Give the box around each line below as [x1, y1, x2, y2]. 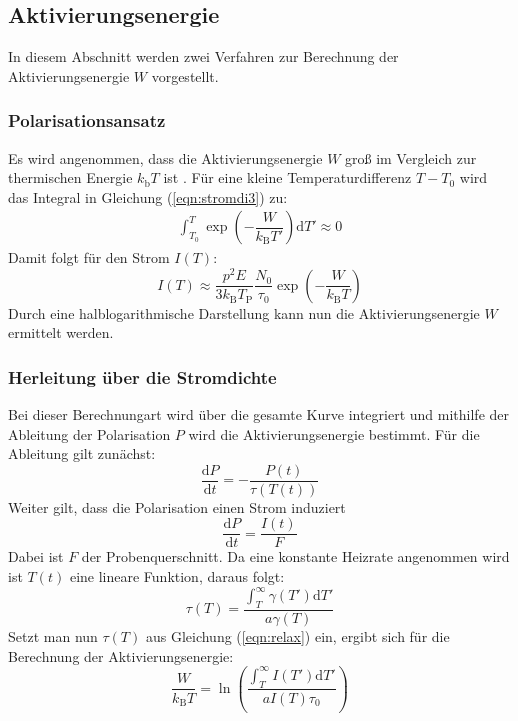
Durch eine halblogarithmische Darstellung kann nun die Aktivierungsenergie [8, 302, 480, 323]
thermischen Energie [8, 167, 133, 188]
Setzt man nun [8, 625, 98, 646]
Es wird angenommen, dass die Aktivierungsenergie [8, 147, 323, 168]
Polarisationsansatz [8, 108, 166, 133]
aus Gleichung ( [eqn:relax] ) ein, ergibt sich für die [145, 625, 450, 646]
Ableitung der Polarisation [8, 423, 171, 444]
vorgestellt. [151, 65, 219, 86]
